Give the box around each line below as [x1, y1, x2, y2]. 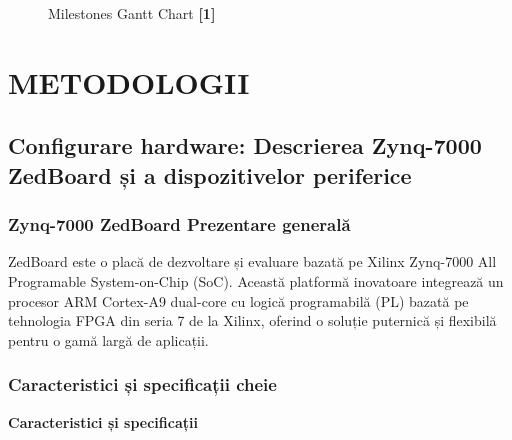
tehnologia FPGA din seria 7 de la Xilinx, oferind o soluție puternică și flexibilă [8, 310, 497, 331]
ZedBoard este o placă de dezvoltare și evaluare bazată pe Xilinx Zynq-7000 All [8, 251, 497, 272]
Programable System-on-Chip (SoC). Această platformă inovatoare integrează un [8, 270, 504, 291]
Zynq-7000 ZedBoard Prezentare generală [8, 212, 351, 237]
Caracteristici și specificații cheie [8, 372, 277, 397]
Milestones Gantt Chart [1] [48, 3, 216, 23]
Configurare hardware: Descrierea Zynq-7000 [8, 130, 482, 161]
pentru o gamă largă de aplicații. [8, 329, 209, 350]
